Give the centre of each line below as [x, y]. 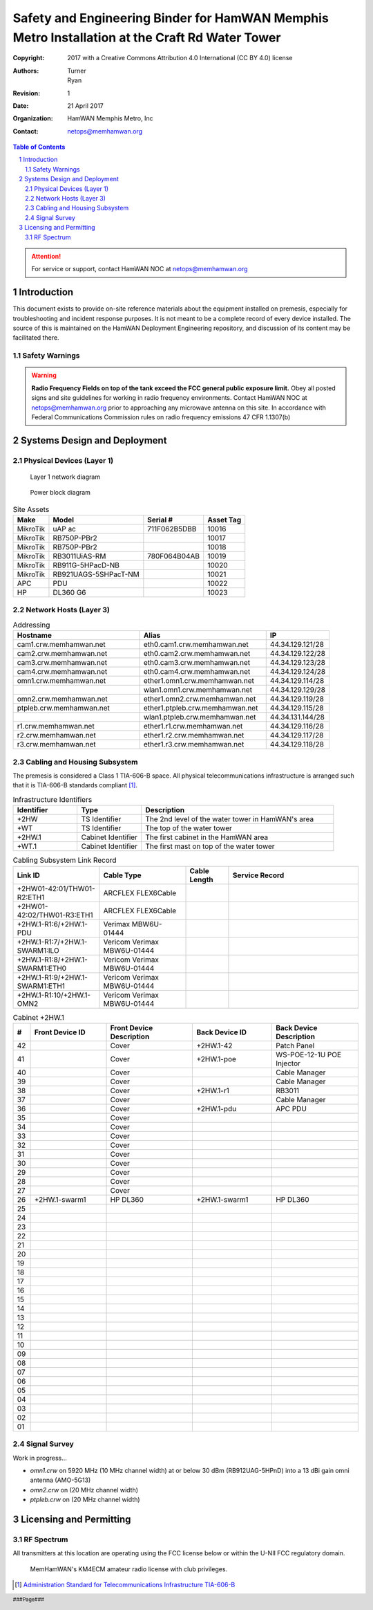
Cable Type [122, 875]
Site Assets [31, 509]
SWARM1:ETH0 [42, 968]
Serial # [160, 520]
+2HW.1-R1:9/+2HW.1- [52, 977]
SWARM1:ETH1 [41, 986]
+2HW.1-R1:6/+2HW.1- [52, 924]
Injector [288, 1063]
